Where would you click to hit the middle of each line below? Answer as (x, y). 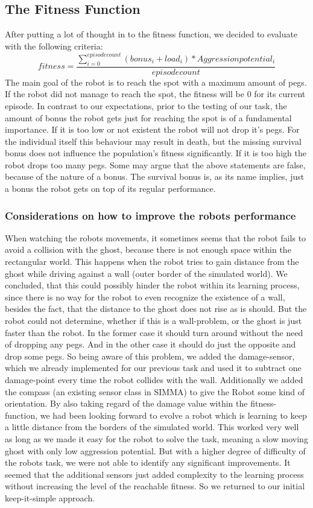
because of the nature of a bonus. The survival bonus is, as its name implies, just (155, 176)
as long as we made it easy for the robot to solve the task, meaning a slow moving (156, 438)
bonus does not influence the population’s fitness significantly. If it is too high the (156, 153)
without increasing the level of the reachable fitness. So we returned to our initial (155, 486)
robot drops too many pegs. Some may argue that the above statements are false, (155, 164)
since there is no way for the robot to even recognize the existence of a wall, (145, 297)
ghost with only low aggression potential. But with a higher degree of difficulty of (155, 450)
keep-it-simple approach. (50, 497)
